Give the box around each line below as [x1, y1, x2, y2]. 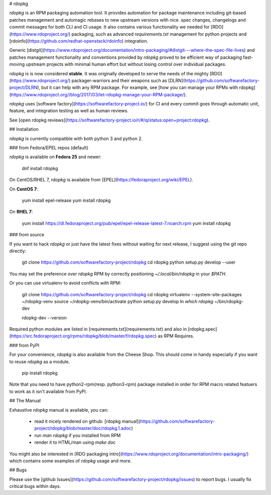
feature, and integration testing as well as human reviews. [9, 108, 129, 114]
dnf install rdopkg [22, 165, 58, 171]
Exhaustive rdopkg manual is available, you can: [9, 407, 109, 413]
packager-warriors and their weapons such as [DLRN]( [71, 77, 185, 83]
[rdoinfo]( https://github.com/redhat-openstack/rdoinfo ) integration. [9, 38, 149, 44]
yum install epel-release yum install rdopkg [22, 197, 111, 203]
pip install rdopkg [22, 370, 58, 376]
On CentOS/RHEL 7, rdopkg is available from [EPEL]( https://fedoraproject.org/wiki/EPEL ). [9, 177, 193, 183]
